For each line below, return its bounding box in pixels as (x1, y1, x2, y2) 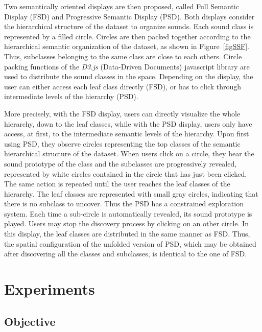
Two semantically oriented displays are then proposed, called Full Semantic (4, 1, 239, 11)
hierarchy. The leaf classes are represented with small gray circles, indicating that (4, 188, 258, 199)
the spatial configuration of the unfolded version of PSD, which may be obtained (4, 238, 256, 249)
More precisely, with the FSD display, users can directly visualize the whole (4, 108, 241, 118)
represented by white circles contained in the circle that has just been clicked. (4, 168, 247, 179)
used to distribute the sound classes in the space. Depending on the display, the (4, 71, 253, 82)
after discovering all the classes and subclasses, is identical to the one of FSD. (4, 248, 247, 259)
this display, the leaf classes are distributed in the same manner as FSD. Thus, (4, 228, 250, 239)
